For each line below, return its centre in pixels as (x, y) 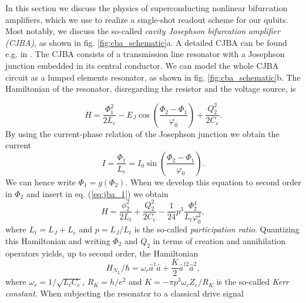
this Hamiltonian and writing (58, 240)
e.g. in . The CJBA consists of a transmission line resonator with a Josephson (145, 54)
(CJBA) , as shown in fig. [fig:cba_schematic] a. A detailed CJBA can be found (146, 42)
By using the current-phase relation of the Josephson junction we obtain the (142, 133)
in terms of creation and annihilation (219, 240)
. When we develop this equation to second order (213, 182)
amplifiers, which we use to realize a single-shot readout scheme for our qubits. (147, 19)
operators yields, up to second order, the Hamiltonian (102, 253)
